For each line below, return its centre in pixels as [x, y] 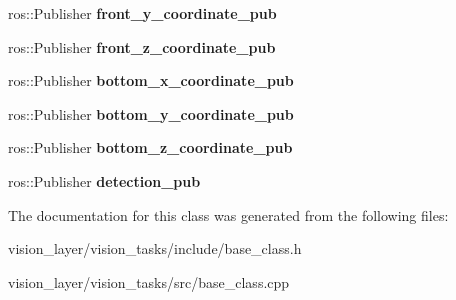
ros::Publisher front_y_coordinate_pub [142, 13]
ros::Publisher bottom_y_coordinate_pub [151, 113]
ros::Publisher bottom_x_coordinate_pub [151, 80]
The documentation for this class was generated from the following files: [228, 214]
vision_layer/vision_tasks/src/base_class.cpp [149, 281]
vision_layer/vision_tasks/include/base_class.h [155, 248]
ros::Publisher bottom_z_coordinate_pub [150, 147]
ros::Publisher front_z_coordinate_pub [142, 46]
